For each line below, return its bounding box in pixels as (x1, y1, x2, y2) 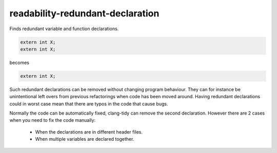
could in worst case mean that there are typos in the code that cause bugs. (9, 100, 168, 107)
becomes (9, 59, 29, 65)
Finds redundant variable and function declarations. (9, 26, 119, 32)
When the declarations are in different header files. (35, 128, 143, 135)
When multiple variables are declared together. (35, 136, 134, 142)
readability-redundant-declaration (9, 8, 160, 19)
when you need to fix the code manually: (9, 117, 96, 123)
